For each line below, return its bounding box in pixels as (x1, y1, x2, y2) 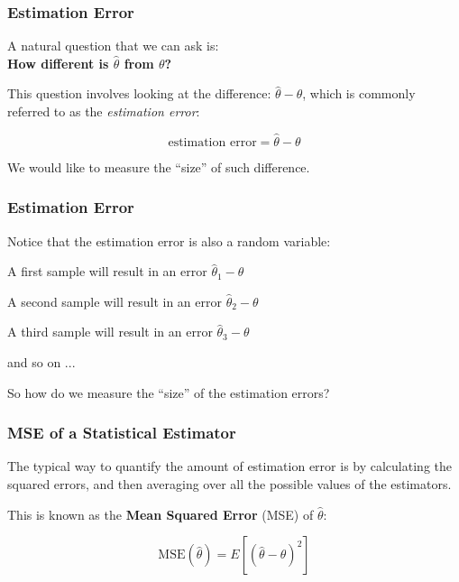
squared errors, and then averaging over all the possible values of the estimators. (7, 475, 452, 493)
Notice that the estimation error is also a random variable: (7, 231, 331, 250)
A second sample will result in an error (7, 291, 222, 310)
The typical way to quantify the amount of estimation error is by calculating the (7, 457, 452, 476)
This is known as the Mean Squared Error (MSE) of (7, 504, 314, 523)
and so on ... (7, 353, 76, 371)
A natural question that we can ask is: (7, 36, 219, 55)
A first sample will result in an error (7, 262, 207, 281)
